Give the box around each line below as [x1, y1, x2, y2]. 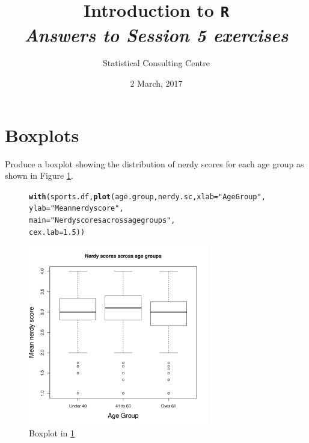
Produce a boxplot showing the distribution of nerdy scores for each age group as [5, 157, 304, 170]
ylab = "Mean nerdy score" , [29, 204, 124, 213]
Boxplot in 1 [29, 426, 75, 439]
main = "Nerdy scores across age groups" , [29, 216, 176, 225]
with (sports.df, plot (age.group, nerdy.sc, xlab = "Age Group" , [29, 192, 266, 201]
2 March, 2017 [130, 77, 183, 90]
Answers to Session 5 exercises [24, 22, 289, 47]
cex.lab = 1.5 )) [29, 228, 85, 237]
